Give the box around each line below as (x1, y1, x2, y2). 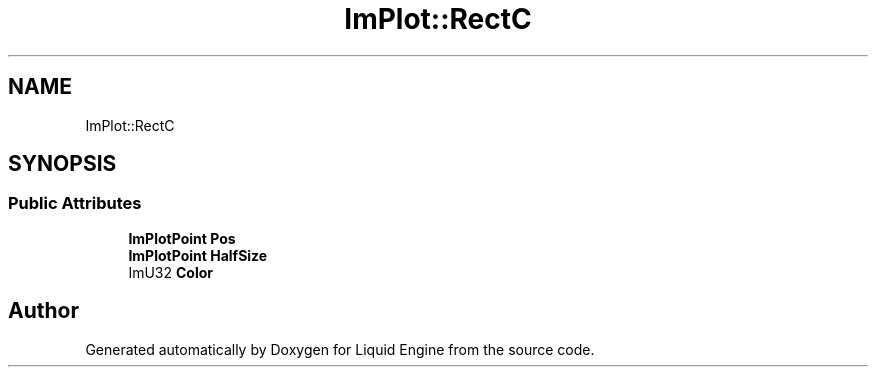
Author (8, 298, 79, 324)
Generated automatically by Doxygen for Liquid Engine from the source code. (85, 340, 595, 358)
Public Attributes (8, 193, 142, 214)
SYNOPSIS (8, 151, 117, 177)
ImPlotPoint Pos (128, 229, 236, 247)
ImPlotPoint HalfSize (128, 246, 268, 264)
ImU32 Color (128, 263, 213, 281)
